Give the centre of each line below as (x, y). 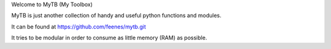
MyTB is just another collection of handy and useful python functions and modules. (116, 16)
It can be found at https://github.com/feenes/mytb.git (79, 27)
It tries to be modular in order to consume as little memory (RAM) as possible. (109, 38)
